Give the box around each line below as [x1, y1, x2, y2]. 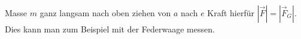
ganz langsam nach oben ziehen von [39, 6, 171, 19]
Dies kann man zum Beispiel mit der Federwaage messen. [5, 22, 215, 35]
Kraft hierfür [207, 6, 255, 19]
